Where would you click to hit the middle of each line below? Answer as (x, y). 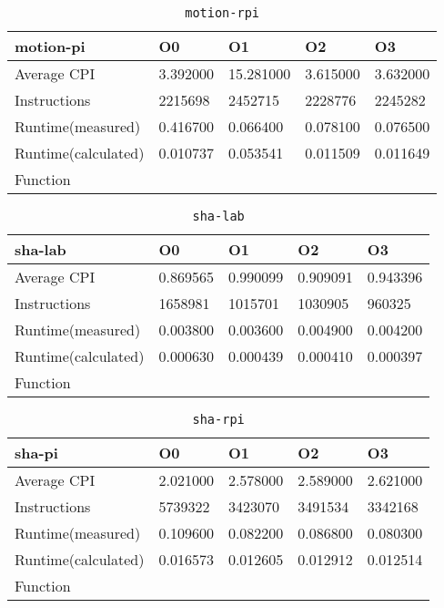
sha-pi (36, 453)
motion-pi (50, 46)
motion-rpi (222, 13)
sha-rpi (218, 419)
